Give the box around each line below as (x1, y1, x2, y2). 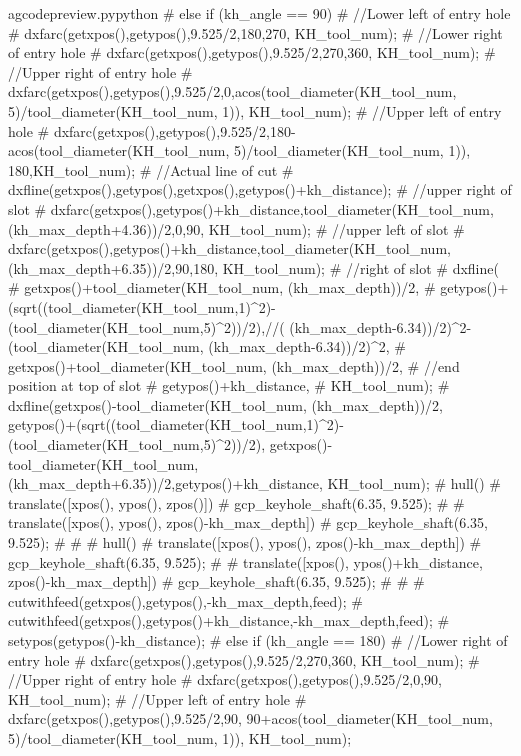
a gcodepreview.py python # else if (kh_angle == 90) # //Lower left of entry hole (8, 3, 511, 23)
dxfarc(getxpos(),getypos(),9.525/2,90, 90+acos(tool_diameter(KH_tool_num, (8, 708, 493, 729)
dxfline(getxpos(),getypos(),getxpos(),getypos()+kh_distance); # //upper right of (8, 179, 512, 200)
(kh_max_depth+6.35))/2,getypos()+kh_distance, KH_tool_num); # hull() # (8, 473, 501, 494)
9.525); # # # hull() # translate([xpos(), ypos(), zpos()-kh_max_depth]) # (8, 532, 482, 553)
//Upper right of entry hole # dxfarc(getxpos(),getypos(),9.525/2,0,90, (8, 669, 442, 690)
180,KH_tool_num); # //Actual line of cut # (8, 159, 294, 180)
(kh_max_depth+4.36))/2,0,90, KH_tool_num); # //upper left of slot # (8, 218, 465, 239)
